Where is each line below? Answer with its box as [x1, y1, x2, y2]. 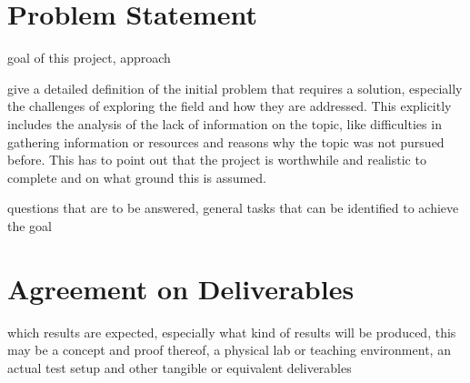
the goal [7, 216, 52, 235]
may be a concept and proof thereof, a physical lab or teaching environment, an [7, 340, 451, 359]
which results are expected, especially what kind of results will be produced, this [7, 322, 456, 341]
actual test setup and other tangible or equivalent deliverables [7, 358, 352, 377]
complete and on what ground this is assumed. [7, 167, 267, 186]
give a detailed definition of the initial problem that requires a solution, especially [7, 78, 463, 97]
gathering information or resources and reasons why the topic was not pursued [7, 132, 445, 151]
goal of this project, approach [7, 48, 171, 67]
